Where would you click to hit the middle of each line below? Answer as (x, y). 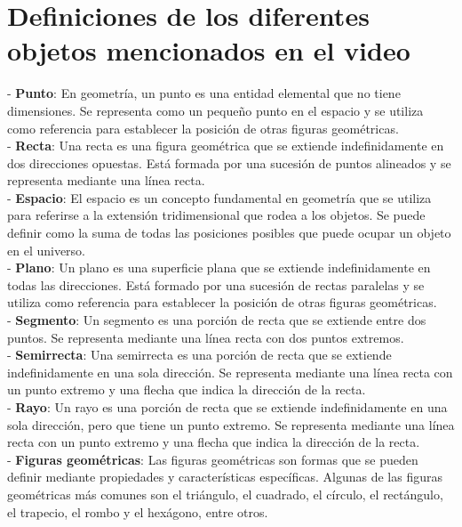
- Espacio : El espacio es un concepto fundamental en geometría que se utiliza (219, 197)
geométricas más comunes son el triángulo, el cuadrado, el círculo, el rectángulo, (225, 494)
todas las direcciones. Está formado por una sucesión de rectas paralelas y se (216, 284)
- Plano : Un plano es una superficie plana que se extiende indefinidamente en (219, 268)
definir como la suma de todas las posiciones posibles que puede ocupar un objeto (229, 233)
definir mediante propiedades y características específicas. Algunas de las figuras (225, 477)
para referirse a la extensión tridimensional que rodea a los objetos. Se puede (216, 215)
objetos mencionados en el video (209, 50)
